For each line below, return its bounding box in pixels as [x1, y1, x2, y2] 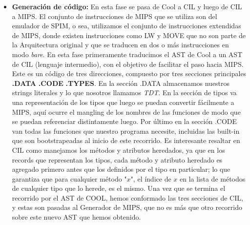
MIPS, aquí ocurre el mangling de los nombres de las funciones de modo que [12, 106, 241, 117]
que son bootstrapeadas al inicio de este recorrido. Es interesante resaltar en [12, 135, 240, 145]
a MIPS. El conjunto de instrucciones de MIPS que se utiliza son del [12, 11, 217, 21]
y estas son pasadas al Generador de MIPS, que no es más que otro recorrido [12, 202, 242, 212]
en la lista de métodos [179, 173, 246, 184]
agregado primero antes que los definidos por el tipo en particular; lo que [12, 164, 230, 174]
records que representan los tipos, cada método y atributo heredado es [12, 154, 223, 164]
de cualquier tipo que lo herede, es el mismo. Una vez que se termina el [12, 183, 226, 193]
